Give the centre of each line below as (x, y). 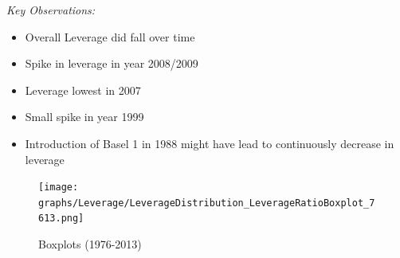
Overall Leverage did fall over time (110, 36)
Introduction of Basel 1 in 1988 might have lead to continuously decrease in (210, 143)
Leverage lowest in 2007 (83, 90)
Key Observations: (51, 10)
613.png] (61, 219)
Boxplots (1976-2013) (90, 244)
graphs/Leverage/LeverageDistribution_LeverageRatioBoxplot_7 (207, 203)
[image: (59, 188)
